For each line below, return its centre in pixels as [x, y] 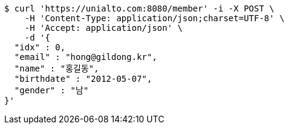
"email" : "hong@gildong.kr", [86, 57]
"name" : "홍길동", [57, 68]
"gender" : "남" [51, 90]
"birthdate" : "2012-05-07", [83, 79]
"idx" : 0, [40, 47]
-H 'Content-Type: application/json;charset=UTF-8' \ [154, 18]
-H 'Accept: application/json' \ [104, 28]
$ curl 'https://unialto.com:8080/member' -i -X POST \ [139, 8]
